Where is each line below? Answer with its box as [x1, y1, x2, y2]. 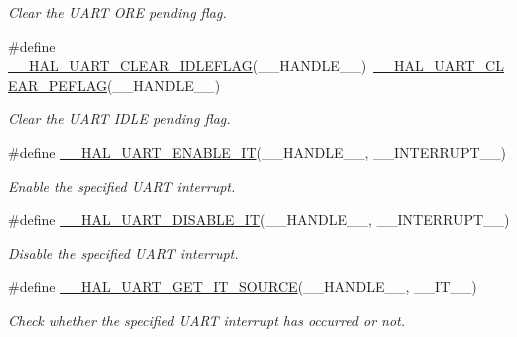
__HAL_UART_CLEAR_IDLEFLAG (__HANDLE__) [8, 55, 367, 76]
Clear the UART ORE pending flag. [8, 2, 227, 22]
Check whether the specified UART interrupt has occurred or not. [8, 309, 406, 330]
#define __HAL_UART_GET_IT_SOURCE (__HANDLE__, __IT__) [8, 276, 477, 297]
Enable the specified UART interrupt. [8, 175, 236, 196]
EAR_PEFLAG [8, 74, 107, 95]
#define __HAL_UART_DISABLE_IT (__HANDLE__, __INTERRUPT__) [8, 209, 510, 230]
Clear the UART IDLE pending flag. [8, 108, 231, 129]
